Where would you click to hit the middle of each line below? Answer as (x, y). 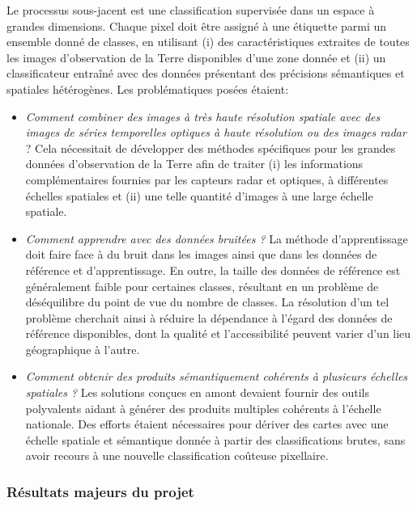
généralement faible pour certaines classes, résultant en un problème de (202, 286)
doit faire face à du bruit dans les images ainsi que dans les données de (201, 254)
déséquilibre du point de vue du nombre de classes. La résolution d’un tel (207, 302)
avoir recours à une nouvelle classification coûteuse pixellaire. (177, 455)
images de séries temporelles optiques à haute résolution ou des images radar (216, 132)
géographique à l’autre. (83, 349)
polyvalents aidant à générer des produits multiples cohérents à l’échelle (203, 408)
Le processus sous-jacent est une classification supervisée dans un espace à (191, 10)
